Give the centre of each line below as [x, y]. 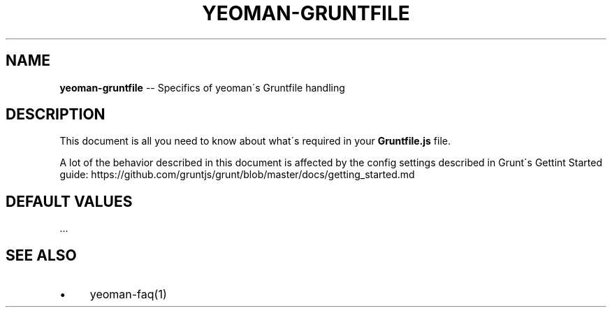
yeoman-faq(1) [128, 294]
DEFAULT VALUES [69, 201]
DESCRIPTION [56, 115]
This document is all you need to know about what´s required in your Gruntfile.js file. [255, 141]
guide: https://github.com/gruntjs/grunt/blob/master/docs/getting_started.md [237, 175]
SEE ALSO [41, 255]
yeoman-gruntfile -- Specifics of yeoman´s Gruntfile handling [202, 87]
